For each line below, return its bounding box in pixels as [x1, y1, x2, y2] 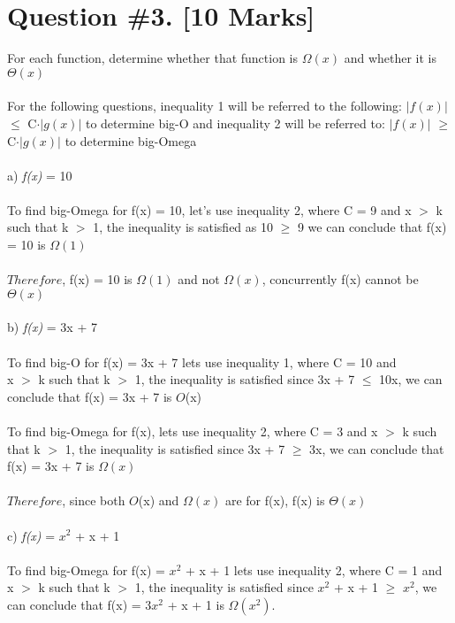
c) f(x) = [7, 526, 56, 544]
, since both [62, 491, 125, 510]
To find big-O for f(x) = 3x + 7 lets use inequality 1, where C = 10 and [7, 352, 397, 371]
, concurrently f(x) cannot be [262, 270, 419, 288]
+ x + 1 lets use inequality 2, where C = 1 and [185, 560, 443, 579]
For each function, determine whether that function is [7, 49, 299, 67]
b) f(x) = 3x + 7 [7, 318, 97, 336]
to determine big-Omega [64, 131, 197, 150]
